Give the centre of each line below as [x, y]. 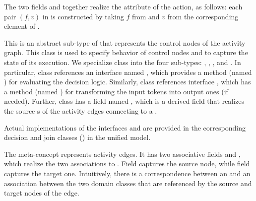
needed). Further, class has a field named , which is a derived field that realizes [124, 101]
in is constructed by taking [83, 16]
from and [146, 16]
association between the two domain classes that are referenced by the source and [128, 183]
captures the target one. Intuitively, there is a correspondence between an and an [127, 173]
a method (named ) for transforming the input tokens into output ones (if [116, 91]
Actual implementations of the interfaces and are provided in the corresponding [125, 127]
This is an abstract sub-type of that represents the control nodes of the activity [125, 42]
